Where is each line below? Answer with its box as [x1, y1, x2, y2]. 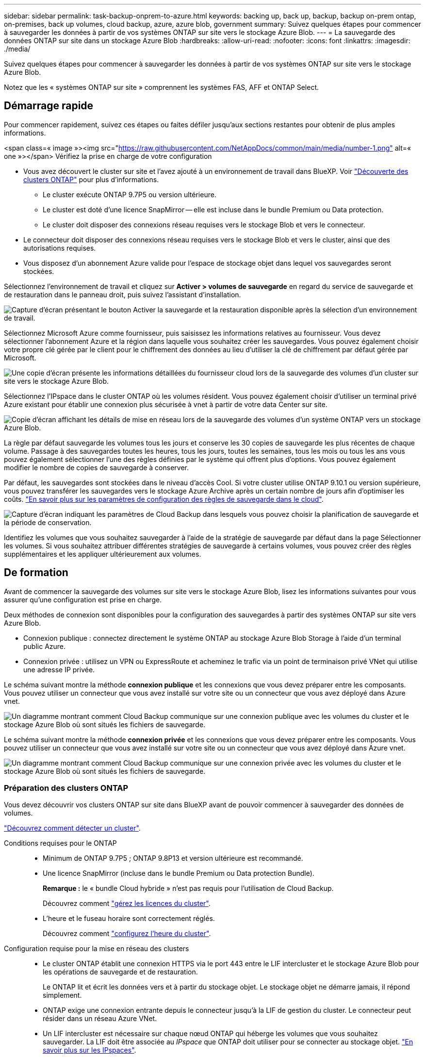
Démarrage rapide [4, 100, 94, 112]
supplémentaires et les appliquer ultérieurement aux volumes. [4, 549, 201, 558]
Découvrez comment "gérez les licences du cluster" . [43, 899, 211, 908]
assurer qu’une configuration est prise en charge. [4, 595, 162, 604]
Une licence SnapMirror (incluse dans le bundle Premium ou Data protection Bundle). [43, 869, 314, 878]
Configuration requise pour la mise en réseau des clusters [4, 944, 189, 953]
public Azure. [23, 642, 66, 650]
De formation [4, 566, 68, 579]
